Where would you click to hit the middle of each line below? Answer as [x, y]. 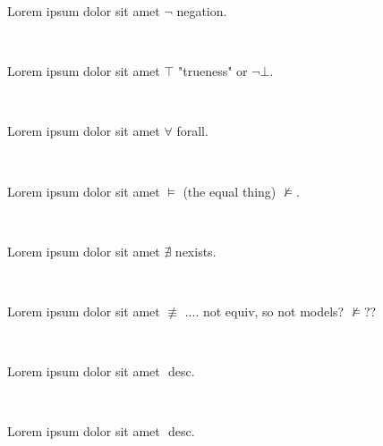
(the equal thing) [230, 191]
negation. [202, 11]
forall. [192, 131]
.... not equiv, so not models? [264, 311]
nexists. [196, 251]
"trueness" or [213, 71]
